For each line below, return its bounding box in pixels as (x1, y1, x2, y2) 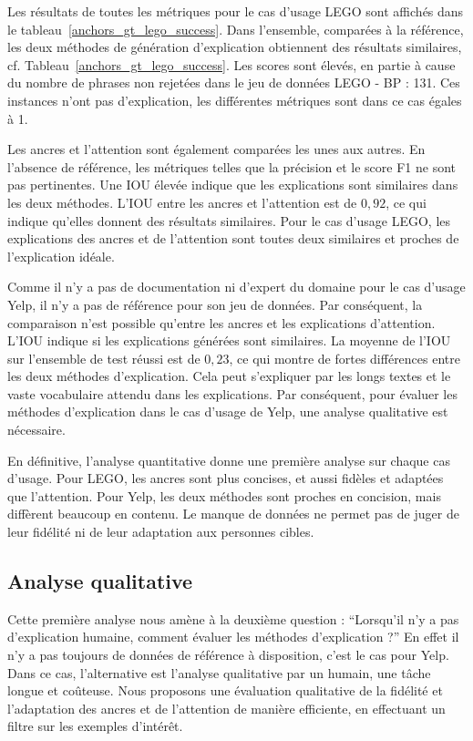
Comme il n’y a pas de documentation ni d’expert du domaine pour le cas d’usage (7, 277, 466, 296)
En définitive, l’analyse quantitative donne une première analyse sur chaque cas (7, 450, 450, 469)
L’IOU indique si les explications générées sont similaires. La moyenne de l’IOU (7, 331, 451, 350)
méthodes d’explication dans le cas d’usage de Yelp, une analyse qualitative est (7, 402, 448, 421)
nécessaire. (7, 420, 66, 439)
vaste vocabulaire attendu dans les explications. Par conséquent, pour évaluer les (7, 384, 458, 403)
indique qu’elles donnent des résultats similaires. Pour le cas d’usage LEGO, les (7, 211, 451, 230)
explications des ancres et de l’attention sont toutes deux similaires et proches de (7, 229, 459, 248)
